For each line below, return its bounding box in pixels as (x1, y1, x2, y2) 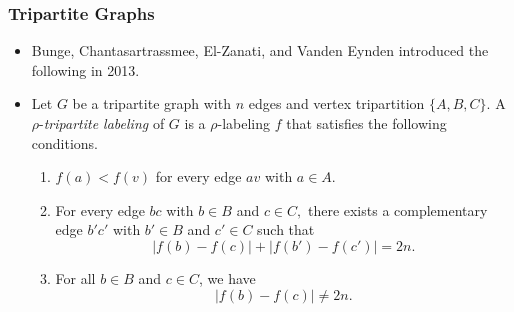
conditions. (31, 132, 99, 153)
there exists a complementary (307, 199, 488, 220)
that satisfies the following (286, 113, 447, 133)
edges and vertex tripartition (248, 93, 425, 114)
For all (55, 267, 96, 288)
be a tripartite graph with (72, 93, 231, 114)
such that (257, 219, 315, 240)
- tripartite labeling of (39, 113, 165, 133)
